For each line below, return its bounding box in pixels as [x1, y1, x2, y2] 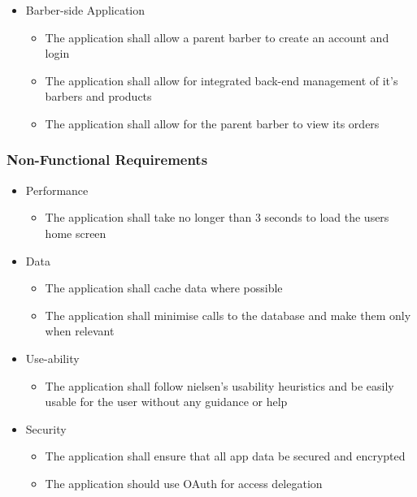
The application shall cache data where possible [45, 279, 283, 296]
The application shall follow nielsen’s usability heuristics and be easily [45, 377, 394, 394]
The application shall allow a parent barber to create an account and [45, 28, 389, 45]
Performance [25, 181, 89, 198]
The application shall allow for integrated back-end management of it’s [45, 71, 398, 89]
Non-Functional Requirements [7, 149, 208, 170]
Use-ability [25, 349, 80, 366]
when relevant [45, 322, 115, 339]
